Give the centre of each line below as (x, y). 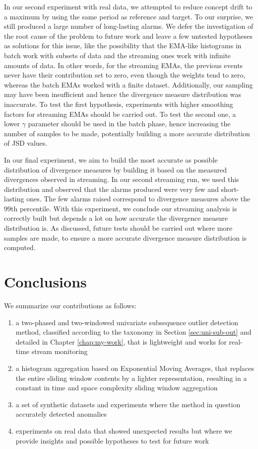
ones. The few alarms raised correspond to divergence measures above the (138, 199)
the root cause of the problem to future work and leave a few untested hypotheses (128, 36)
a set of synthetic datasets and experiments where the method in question (128, 404)
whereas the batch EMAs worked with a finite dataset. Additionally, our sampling (129, 84)
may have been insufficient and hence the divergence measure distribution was (123, 94)
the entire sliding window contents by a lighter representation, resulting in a (131, 378)
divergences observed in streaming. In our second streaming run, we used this (122, 179)
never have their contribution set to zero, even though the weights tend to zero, (125, 75)
